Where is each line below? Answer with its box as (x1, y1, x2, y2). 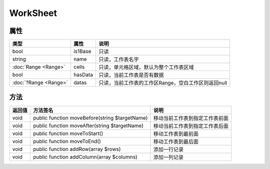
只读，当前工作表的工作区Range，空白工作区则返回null (98, 79, 227, 86)
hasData (73, 71, 93, 78)
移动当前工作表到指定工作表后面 (153, 122, 229, 129)
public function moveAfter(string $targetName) (33, 122, 143, 129)
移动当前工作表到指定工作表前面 (153, 114, 229, 121)
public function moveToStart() (33, 130, 103, 137)
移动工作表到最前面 (153, 130, 199, 137)
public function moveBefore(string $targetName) (33, 114, 148, 121)
